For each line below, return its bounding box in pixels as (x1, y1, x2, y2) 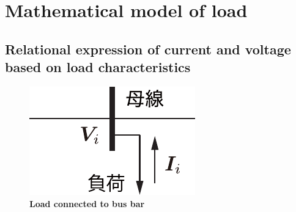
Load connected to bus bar (29, 197, 145, 210)
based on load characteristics (5, 57, 191, 76)
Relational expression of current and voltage (5, 39, 291, 58)
